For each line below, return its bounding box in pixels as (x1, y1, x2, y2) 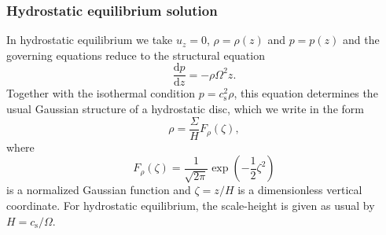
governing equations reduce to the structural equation (6, 46, 265, 63)
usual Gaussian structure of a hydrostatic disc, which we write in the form (6, 101, 364, 117)
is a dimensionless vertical (237, 182, 362, 198)
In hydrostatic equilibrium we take (6, 31, 173, 48)
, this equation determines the (233, 85, 378, 101)
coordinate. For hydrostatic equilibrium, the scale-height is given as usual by (6, 196, 375, 213)
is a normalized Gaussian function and (6, 182, 191, 198)
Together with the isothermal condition (6, 85, 196, 101)
